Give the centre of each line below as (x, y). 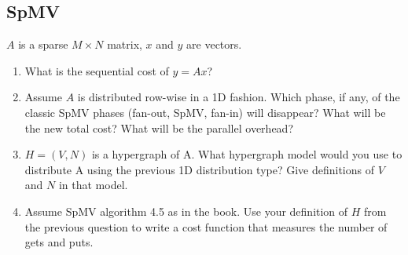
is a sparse (43, 44)
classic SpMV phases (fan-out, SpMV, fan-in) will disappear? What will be (205, 112)
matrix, (125, 44)
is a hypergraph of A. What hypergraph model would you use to (247, 154)
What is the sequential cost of (97, 70)
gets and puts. (59, 242)
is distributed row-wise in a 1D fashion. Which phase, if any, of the (239, 97)
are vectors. (214, 44)
